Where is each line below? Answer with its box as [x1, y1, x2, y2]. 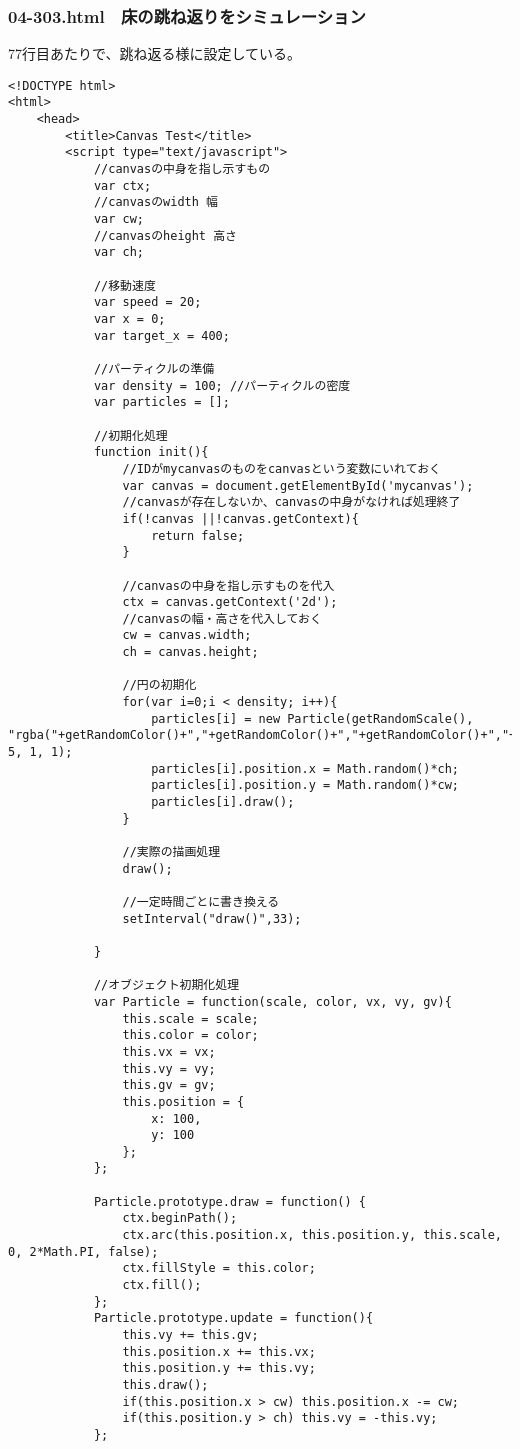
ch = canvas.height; [122, 645, 259, 660]
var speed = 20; [93, 295, 202, 310]
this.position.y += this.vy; [122, 1361, 316, 1376]
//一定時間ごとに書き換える [122, 894, 280, 909]
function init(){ [93, 445, 209, 460]
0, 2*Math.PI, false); [8, 1244, 159, 1259]
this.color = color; [122, 1028, 259, 1043]
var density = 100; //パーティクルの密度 [93, 378, 351, 393]
